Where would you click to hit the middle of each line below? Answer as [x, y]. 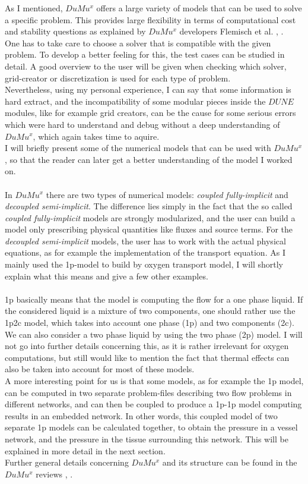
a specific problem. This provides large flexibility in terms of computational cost [150, 19]
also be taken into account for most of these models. [100, 369]
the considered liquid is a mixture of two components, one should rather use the [150, 311]
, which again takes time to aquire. [96, 136]
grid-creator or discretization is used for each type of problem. [118, 78]
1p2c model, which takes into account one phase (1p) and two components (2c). [150, 323]
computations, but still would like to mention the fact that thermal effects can [147, 357]
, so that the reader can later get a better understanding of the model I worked [149, 159]
